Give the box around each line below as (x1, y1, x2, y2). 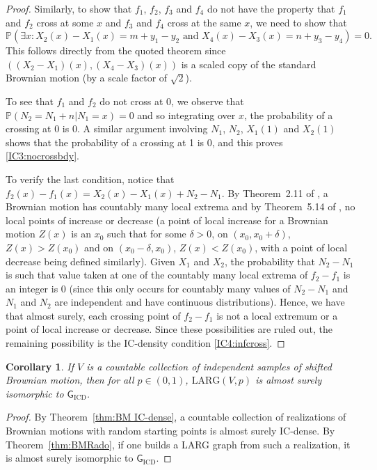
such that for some (107, 226, 186, 241)
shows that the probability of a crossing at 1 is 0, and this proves (6, 134, 283, 149)
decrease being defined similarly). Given (6, 253, 175, 268)
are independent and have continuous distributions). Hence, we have (54, 295, 345, 309)
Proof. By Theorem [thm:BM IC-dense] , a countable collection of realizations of (6, 409, 346, 424)
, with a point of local (255, 240, 348, 254)
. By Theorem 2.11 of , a (221, 185, 328, 200)
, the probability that (224, 253, 315, 268)
